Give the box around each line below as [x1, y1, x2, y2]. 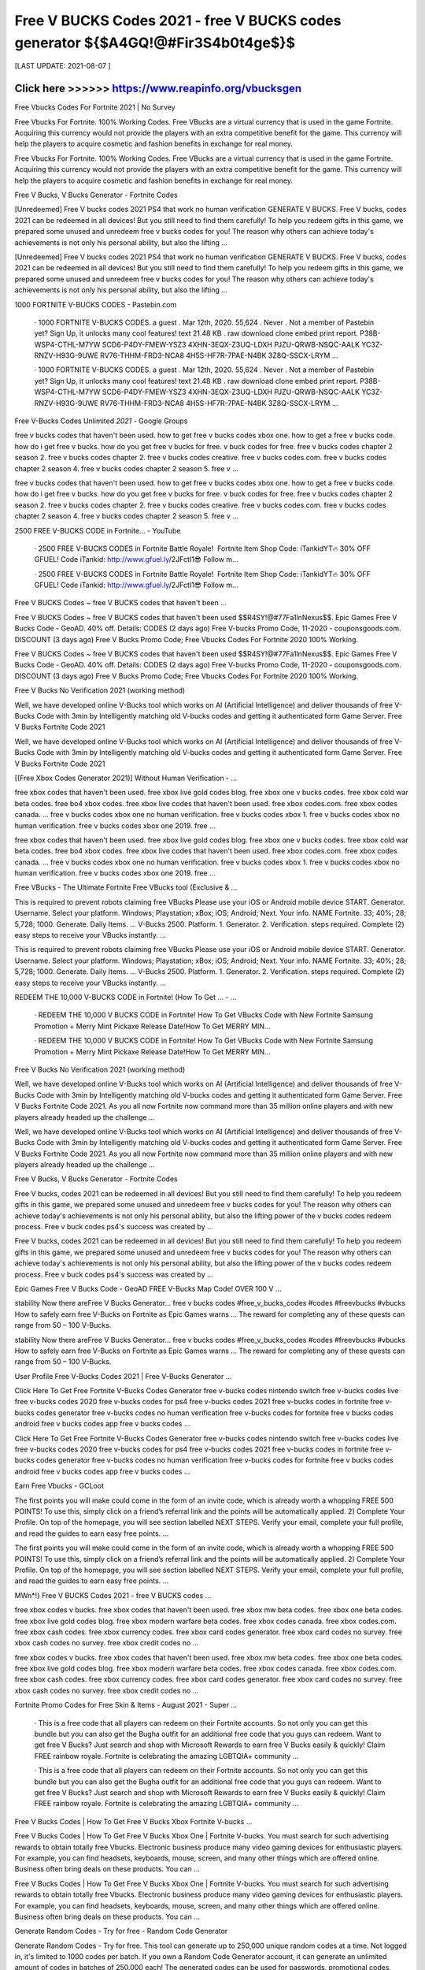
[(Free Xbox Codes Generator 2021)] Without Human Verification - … [14, 773, 238, 782]
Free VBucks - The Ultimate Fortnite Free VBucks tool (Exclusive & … [14, 883, 238, 892]
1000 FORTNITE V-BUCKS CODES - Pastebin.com [14, 299, 177, 309]
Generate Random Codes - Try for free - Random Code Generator [14, 1927, 228, 1936]
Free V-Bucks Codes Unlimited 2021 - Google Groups [14, 416, 188, 426]
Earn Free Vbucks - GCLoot [14, 1481, 104, 1491]
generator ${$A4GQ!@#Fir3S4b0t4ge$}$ [14, 34, 295, 51]
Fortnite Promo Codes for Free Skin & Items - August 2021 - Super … [14, 1701, 238, 1710]
